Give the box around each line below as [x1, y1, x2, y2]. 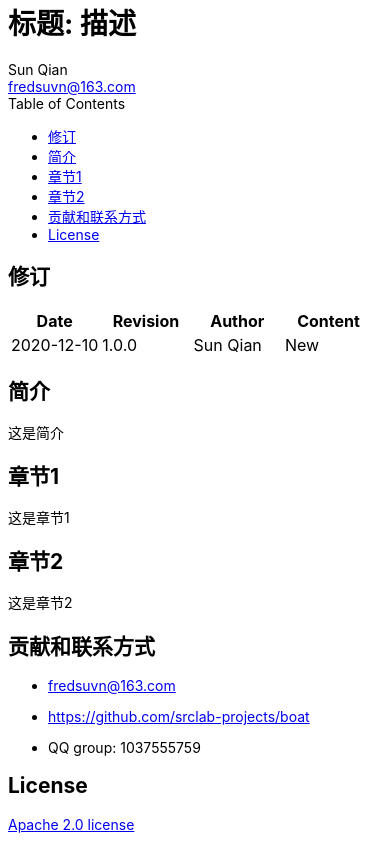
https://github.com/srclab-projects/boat [48, 707, 310, 725]
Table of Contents [8, 94, 126, 112]
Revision [112, 310, 180, 331]
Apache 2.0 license [8, 815, 135, 833]
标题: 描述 [8, 7, 136, 41]
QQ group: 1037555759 [48, 738, 201, 756]
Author [210, 310, 265, 331]
